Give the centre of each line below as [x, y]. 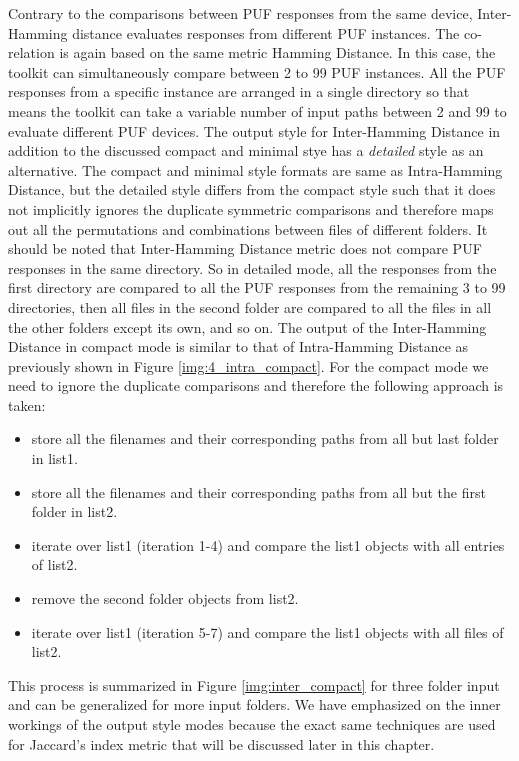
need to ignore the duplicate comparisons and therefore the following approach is [256, 385]
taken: [27, 404]
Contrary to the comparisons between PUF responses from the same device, [240, 13]
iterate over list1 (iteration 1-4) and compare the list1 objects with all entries [268, 544]
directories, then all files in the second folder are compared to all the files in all [250, 306]
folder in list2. [74, 511]
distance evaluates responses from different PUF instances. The [266, 32]
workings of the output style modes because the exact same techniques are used [252, 724]
